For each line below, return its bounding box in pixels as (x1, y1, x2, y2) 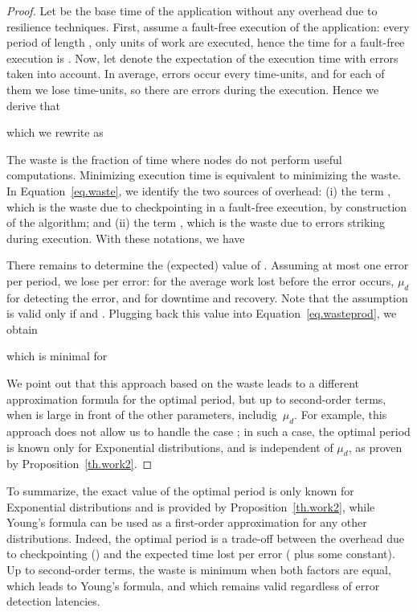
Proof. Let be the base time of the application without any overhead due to (6, 2, 378, 18)
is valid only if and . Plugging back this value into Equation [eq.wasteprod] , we (6, 305, 397, 322)
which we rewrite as (6, 124, 104, 141)
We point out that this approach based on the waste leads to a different (6, 375, 360, 392)
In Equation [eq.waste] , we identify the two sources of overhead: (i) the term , (6, 182, 391, 199)
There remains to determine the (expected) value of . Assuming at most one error (6, 257, 409, 273)
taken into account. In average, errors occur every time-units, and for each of (6, 65, 385, 82)
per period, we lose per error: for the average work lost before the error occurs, (6, 272, 395, 289)
